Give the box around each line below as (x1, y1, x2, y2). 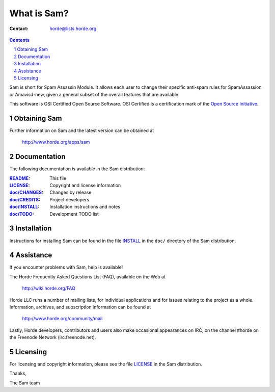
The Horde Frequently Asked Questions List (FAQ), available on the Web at (9, 273, 166, 280)
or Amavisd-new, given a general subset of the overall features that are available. (9, 91, 180, 97)
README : (9, 175, 31, 181)
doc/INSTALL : (9, 204, 40, 210)
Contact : (9, 25, 29, 32)
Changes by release (49, 189, 92, 196)
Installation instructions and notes (49, 204, 121, 210)
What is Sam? (9, 8, 69, 19)
